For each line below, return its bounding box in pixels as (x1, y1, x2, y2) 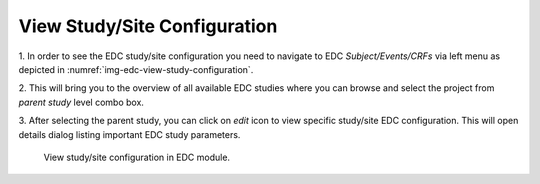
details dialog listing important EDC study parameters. (18, 128, 241, 140)
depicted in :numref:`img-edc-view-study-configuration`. (18, 63, 254, 75)
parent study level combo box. (18, 96, 145, 108)
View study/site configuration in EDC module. (43, 151, 230, 163)
